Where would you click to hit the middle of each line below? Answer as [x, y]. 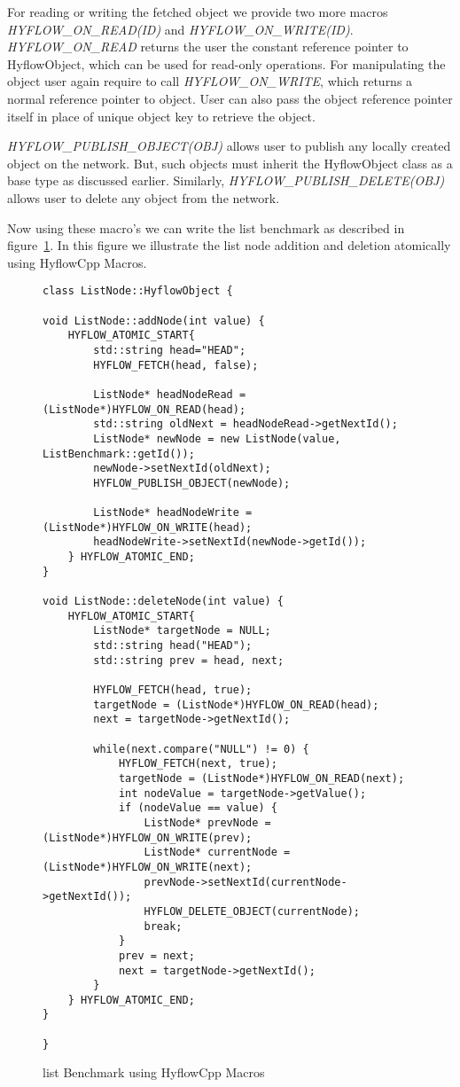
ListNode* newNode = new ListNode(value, [217, 438]
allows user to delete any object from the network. [144, 197]
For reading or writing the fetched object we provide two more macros [198, 12]
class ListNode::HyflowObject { [138, 291]
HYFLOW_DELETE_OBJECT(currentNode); [252, 911]
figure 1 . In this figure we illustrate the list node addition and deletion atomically [229, 245]
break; [163, 926]
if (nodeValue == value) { [198, 808]
